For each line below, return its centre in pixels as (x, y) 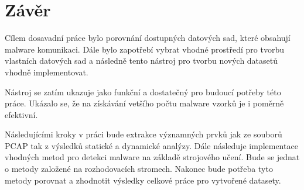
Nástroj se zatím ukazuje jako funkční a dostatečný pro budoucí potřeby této (143, 91)
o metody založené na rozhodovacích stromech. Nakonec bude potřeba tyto (139, 169)
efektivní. (21, 114)
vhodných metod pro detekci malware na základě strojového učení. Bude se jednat (152, 157)
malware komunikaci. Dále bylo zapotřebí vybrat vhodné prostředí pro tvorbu (144, 49)
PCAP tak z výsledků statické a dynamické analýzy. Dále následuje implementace (151, 145)
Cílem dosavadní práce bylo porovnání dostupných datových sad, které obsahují (148, 38)
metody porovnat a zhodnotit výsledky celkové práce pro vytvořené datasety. (143, 180)
